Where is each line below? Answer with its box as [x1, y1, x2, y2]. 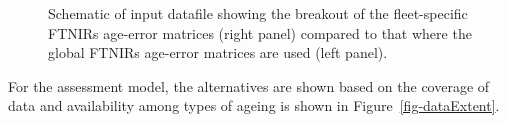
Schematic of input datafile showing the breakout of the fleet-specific [48, 3, 468, 23]
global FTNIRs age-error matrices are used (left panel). [48, 42, 388, 63]
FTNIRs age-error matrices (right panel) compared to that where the [48, 22, 472, 43]
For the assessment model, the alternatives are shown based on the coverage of [8, 75, 490, 96]
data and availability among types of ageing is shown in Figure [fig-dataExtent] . [8, 95, 500, 116]
